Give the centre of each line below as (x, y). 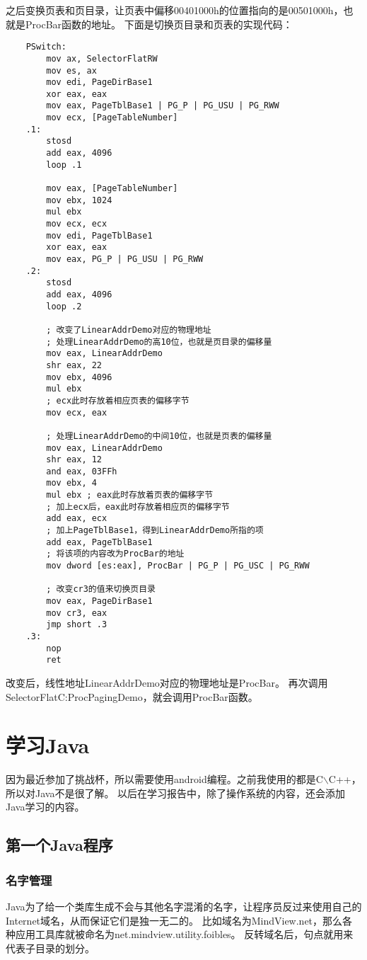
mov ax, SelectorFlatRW (102, 58)
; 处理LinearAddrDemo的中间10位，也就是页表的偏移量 (159, 436)
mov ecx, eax (77, 412)
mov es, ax (71, 70)
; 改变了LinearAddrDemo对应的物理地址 (129, 330)
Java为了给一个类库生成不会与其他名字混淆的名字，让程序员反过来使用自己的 (184, 907)
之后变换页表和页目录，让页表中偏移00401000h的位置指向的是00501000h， (175, 10)
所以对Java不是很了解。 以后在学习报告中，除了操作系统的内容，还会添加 (176, 793)
